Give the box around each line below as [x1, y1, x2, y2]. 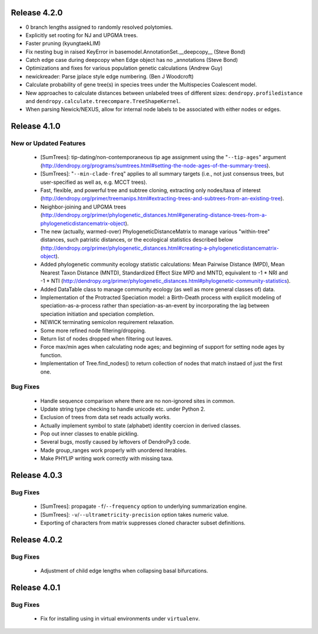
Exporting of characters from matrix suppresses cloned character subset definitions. [40, 519, 246, 526]
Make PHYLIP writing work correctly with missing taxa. [40, 455, 174, 462]
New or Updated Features [11, 139, 86, 147]
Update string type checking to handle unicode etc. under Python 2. [40, 405, 206, 412]
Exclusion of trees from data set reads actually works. [40, 414, 171, 421]
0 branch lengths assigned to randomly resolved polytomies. [25, 24, 173, 31]
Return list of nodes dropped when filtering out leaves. [40, 335, 173, 342]
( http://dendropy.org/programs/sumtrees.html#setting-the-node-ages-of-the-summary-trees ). [40, 162, 270, 169]
